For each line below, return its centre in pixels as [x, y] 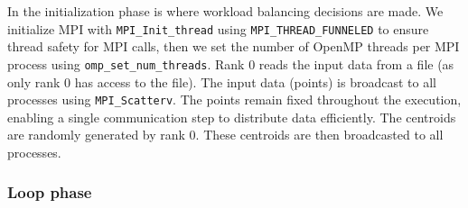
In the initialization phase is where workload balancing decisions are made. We [225, 11]
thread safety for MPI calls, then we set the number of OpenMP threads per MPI [234, 46]
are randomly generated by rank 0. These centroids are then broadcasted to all [225, 135]
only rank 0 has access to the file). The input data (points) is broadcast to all [222, 81]
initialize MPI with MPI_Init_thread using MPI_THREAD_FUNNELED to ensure [218, 28]
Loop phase [50, 192]
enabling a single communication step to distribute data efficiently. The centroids [232, 117]
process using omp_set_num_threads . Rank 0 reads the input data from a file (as [231, 63]
